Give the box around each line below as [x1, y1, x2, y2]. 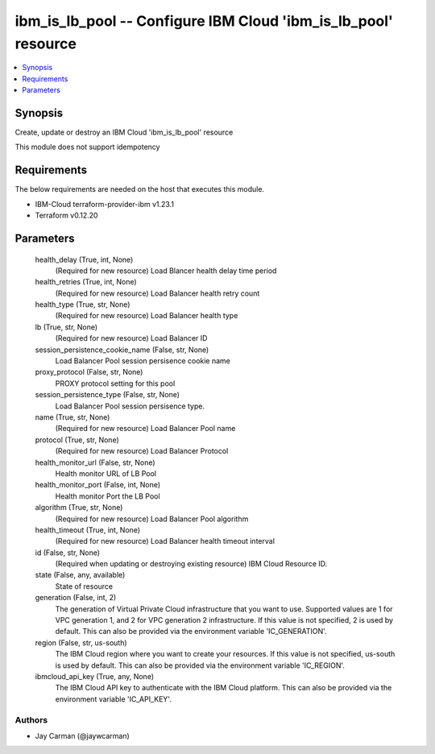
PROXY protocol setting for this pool [55, 379, 176, 388]
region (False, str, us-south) [35, 637, 128, 648]
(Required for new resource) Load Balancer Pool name [55, 424, 236, 433]
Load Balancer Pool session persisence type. [55, 401, 205, 411]
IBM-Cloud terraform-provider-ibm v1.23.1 [35, 199, 175, 209]
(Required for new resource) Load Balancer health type [55, 311, 238, 321]
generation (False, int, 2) [35, 593, 117, 603]
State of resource [55, 581, 114, 591]
